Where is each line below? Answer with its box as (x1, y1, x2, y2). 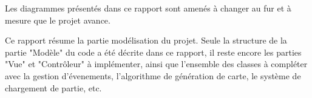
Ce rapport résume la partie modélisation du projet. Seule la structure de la (5, 34, 287, 47)
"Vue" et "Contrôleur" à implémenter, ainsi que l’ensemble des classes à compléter (5, 57, 308, 70)
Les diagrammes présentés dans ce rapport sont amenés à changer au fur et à (5, 2, 291, 14)
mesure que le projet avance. (5, 13, 110, 26)
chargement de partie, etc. (5, 81, 102, 94)
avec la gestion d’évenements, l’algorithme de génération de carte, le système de (5, 69, 301, 82)
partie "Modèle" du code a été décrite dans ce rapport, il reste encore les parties (5, 45, 302, 58)
